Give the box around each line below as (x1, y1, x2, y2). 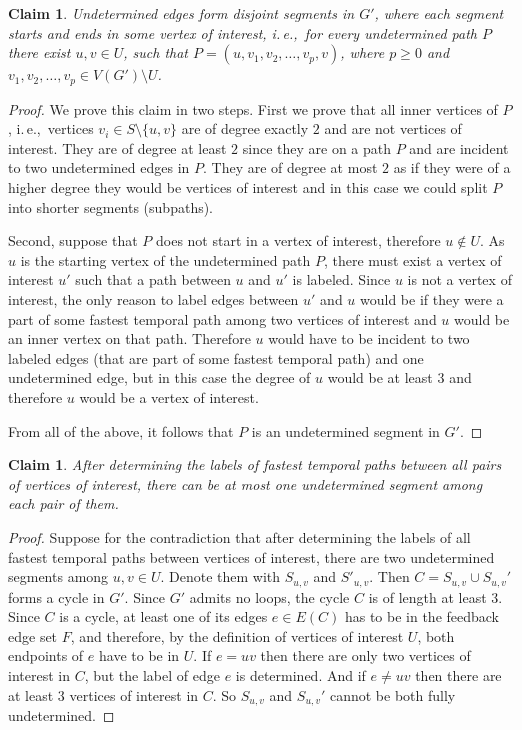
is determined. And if (235, 664, 366, 685)
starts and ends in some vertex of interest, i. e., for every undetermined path (8, 22, 478, 43)
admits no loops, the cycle (189, 586, 350, 607)
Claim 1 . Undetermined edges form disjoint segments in (8, 3, 355, 23)
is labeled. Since (292, 269, 391, 290)
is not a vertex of (407, 269, 512, 290)
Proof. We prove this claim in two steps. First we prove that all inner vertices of (8, 98, 498, 119)
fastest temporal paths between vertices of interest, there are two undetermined (8, 546, 495, 567)
